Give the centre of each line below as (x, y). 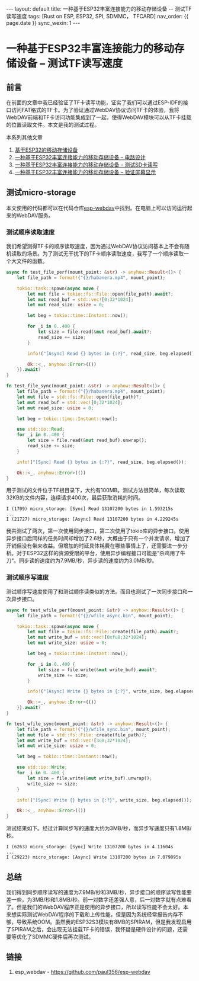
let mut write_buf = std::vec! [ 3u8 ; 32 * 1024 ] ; (74, 740)
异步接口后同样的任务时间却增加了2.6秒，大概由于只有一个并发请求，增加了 (98, 538)
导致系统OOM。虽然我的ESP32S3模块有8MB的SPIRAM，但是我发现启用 (104, 922)
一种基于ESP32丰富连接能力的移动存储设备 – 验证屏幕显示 (85, 172)
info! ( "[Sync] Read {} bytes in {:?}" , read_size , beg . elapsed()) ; (102, 462)
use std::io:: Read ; (41, 429)
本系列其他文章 (24, 137)
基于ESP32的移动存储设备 (46, 150)
